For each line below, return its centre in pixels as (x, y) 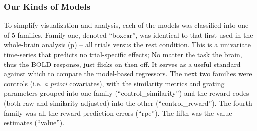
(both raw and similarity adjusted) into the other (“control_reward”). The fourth (128, 102)
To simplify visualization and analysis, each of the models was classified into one (126, 25)
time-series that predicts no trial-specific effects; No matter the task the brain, (123, 54)
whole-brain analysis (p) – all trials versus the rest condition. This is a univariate (128, 44)
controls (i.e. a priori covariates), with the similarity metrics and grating (114, 83)
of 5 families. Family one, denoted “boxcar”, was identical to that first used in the (128, 34)
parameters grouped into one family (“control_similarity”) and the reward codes (127, 93)
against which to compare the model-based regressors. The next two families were (128, 74)
